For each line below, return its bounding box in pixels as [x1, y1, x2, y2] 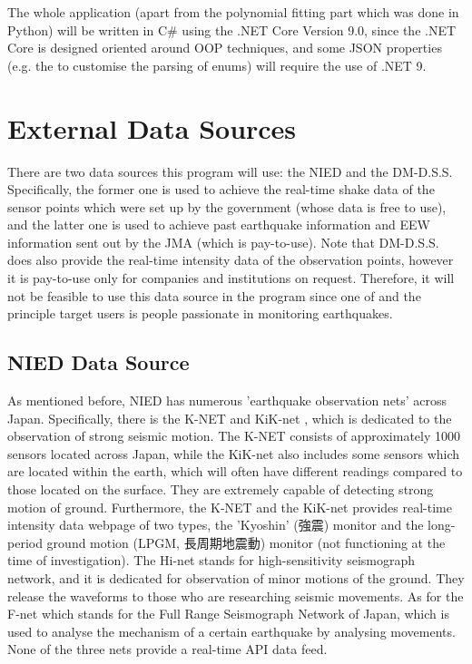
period [7, 532, 43, 552]
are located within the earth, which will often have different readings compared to [7, 462, 463, 481]
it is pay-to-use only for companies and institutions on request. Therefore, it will [7, 269, 455, 288]
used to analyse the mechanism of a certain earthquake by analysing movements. [7, 621, 456, 640]
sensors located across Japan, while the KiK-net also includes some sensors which [7, 444, 460, 463]
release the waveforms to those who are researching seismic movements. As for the [7, 586, 464, 605]
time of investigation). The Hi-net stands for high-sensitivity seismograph [7, 551, 416, 570]
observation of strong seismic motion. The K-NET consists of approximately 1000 [7, 426, 460, 445]
